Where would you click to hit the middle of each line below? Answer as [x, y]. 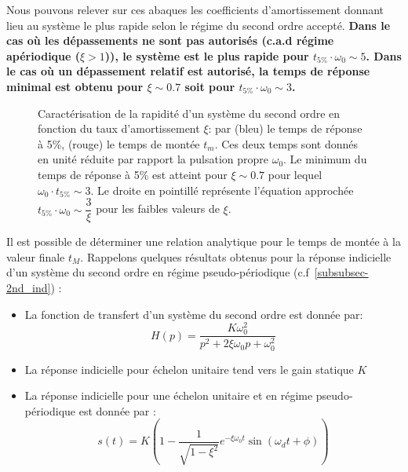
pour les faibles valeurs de [158, 209]
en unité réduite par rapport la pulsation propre [153, 159]
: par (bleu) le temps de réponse [285, 128]
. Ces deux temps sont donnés [286, 143]
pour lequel [295, 174]
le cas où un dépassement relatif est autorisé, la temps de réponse [188, 71]
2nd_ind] [29, 287]
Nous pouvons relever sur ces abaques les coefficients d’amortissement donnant [195, 9]
